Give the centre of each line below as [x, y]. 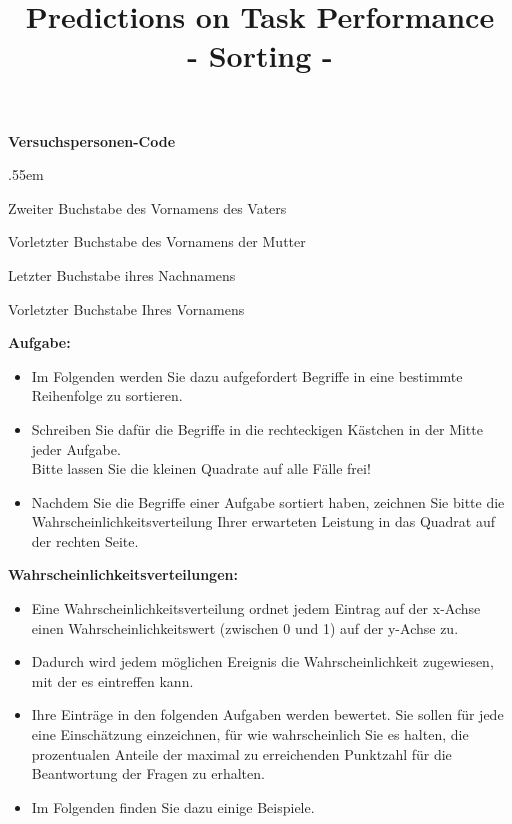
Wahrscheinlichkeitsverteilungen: [123, 574]
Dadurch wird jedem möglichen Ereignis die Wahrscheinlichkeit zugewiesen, [262, 661]
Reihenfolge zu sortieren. [107, 395]
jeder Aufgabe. [76, 448]
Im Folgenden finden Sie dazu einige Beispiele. [173, 806]
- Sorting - [260, 55]
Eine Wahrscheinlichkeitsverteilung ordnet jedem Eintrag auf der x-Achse [256, 608]
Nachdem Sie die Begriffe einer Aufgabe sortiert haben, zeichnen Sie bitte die [268, 501]
